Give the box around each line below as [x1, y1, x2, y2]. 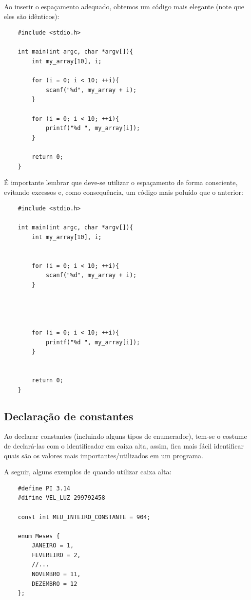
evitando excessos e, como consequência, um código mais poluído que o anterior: [4, 187, 243, 197]
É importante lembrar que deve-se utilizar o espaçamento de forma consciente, [4, 177, 238, 187]
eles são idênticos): [4, 11, 59, 21]
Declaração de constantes [4, 408, 134, 423]
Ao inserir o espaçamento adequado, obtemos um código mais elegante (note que [4, 1, 245, 11]
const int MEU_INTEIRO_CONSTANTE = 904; [18, 513, 151, 521]
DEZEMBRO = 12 [32, 580, 77, 587]
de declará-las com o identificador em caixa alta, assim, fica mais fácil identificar [4, 440, 244, 450]
